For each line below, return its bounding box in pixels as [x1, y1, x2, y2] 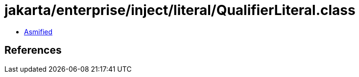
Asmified [24, 27, 53, 36]
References [4, 44, 62, 57]
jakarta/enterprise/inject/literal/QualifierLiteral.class [4, 2, 356, 18]
